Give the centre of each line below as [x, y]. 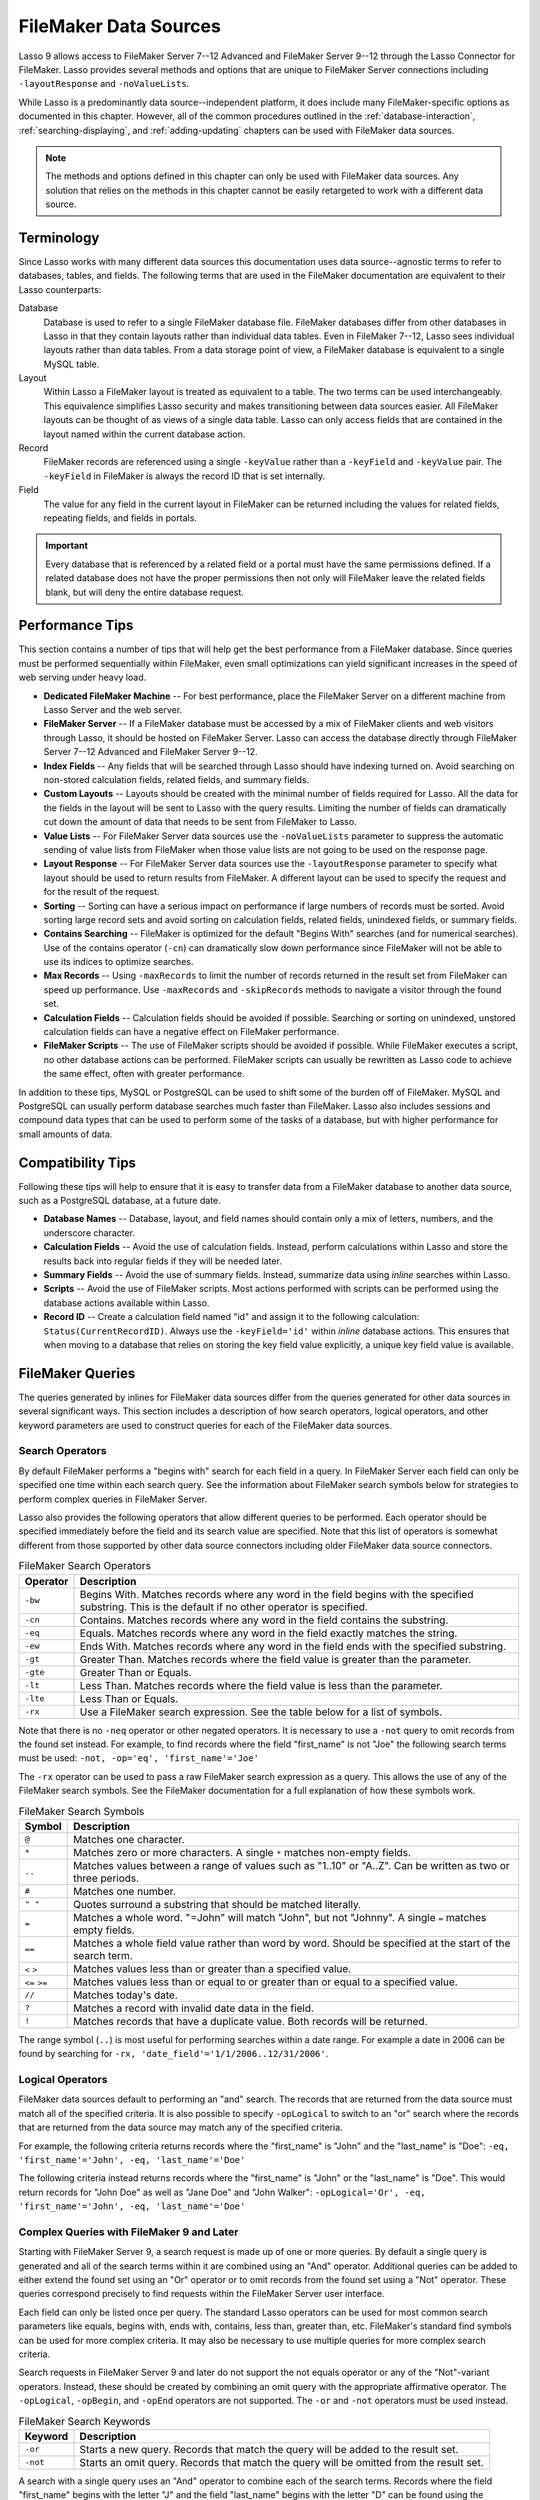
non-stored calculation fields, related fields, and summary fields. [176, 779]
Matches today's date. [126, 1995]
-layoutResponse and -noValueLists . [104, 84]
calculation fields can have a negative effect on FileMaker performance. [191, 1032]
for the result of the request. [101, 892]
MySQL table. [71, 364]
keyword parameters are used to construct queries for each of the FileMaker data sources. [205, 1425]
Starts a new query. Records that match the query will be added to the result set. [269, 2449]
